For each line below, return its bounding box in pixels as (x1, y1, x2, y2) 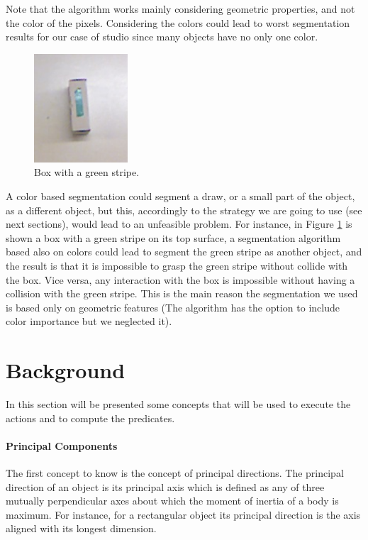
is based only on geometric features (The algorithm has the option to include (6, 299, 340, 314)
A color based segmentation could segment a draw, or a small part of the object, (6, 189, 355, 204)
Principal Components (6, 438, 118, 453)
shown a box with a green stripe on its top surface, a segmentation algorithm (6, 230, 341, 245)
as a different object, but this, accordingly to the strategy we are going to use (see (6, 202, 362, 217)
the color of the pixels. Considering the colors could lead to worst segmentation (6, 15, 350, 30)
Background (6, 356, 126, 385)
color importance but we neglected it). (6, 314, 172, 329)
